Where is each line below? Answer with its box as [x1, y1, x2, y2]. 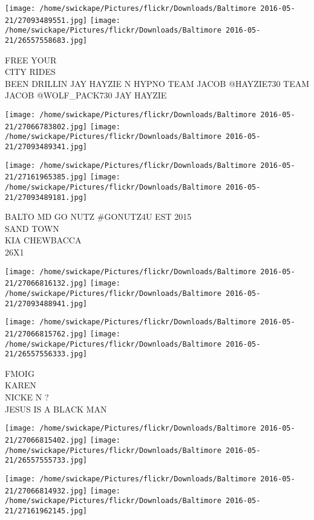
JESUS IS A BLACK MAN [5, 402, 107, 415]
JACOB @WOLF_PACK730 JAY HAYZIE [5, 89, 167, 101]
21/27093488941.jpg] [5, 299, 88, 308]
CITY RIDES [5, 65, 56, 78]
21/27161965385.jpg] [5, 173, 88, 182]
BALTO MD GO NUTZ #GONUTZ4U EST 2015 [5, 210, 192, 223]
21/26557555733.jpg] [5, 456, 88, 465]
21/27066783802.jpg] [5, 122, 88, 131]
